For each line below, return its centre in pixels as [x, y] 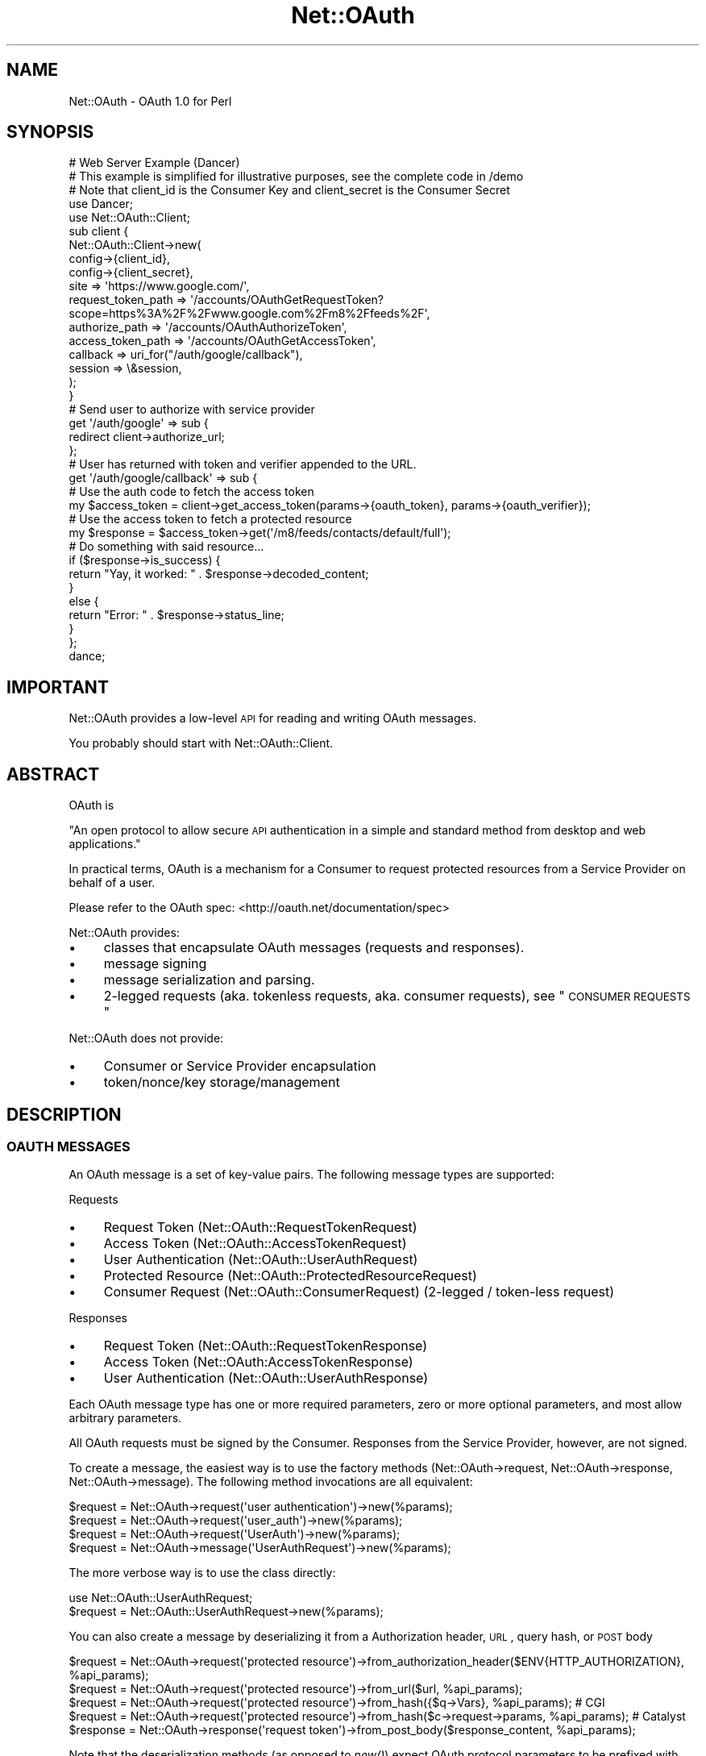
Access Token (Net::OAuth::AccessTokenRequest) [255, 1244]
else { [84, 601]
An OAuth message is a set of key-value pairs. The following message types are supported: [311, 1175]
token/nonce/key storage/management [222, 1082]
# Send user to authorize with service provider [192, 410]
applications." [105, 844]
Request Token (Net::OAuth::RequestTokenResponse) [266, 1346]
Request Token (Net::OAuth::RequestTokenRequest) [260, 1228]
